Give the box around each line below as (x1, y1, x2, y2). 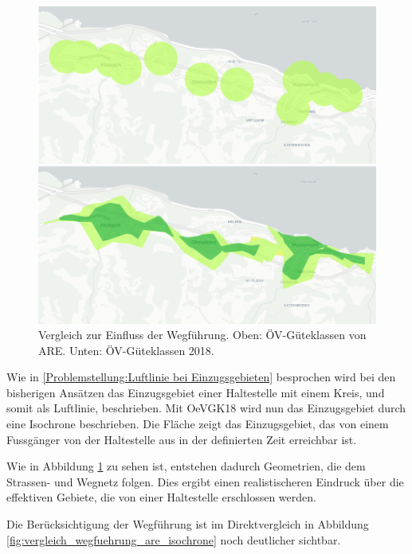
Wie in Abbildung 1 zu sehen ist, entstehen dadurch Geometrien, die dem (6, 458, 366, 474)
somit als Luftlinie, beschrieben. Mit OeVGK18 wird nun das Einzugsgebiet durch (6, 400, 406, 416)
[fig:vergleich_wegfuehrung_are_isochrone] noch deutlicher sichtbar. (6, 531, 341, 548)
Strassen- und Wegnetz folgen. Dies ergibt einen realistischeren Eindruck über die (6, 473, 404, 490)
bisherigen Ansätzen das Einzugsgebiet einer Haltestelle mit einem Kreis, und (6, 384, 385, 400)
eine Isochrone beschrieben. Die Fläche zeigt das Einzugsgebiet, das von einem (6, 416, 389, 432)
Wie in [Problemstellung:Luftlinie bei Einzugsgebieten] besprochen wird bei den (6, 369, 396, 385)
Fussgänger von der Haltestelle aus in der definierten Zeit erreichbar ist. (6, 431, 357, 447)
